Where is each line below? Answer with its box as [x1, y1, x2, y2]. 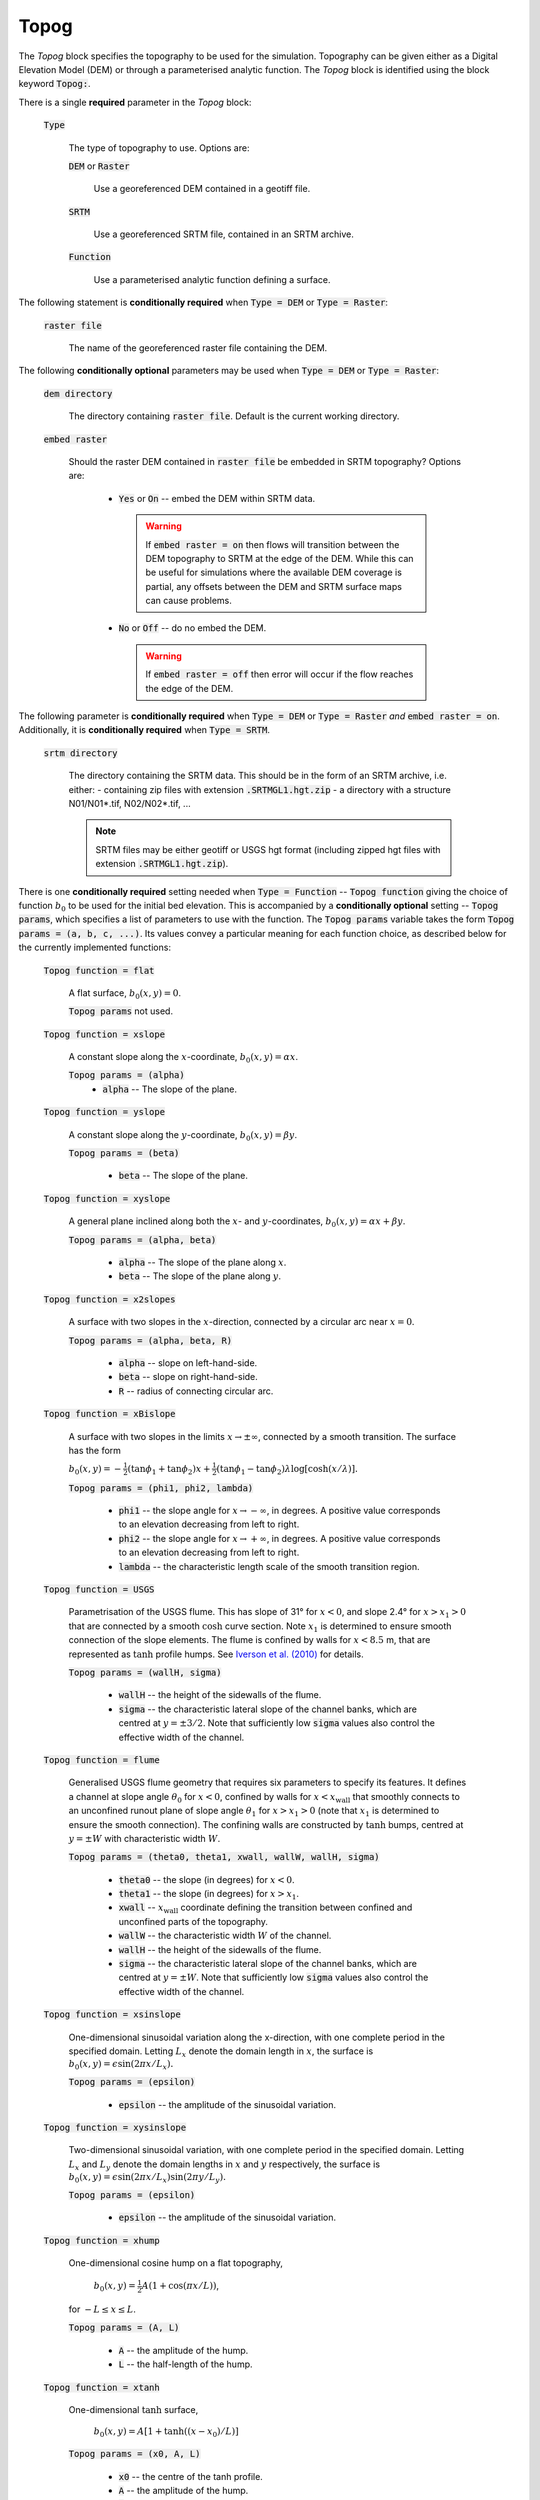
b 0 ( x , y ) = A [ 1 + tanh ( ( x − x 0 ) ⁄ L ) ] [93, 2426, 239, 2440]
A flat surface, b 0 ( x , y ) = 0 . [68, 986, 182, 1001]
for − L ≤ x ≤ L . [68, 2303, 137, 2315]
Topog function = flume [43, 1754, 160, 1765]
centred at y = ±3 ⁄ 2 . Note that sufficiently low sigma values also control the [118, 1717, 435, 1729]
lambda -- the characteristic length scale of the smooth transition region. [118, 1560, 420, 1572]
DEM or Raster [68, 160, 130, 172]
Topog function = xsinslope [43, 2009, 182, 2020]
